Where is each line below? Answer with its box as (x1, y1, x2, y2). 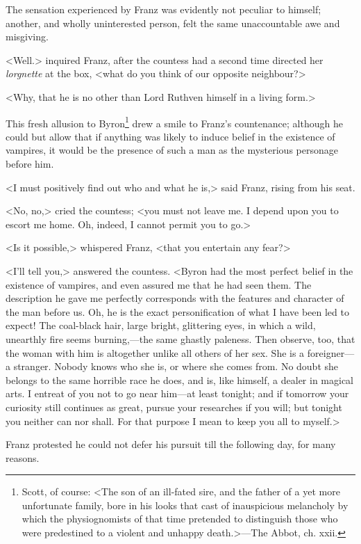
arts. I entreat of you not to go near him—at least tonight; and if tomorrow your (6, 386, 349, 401)
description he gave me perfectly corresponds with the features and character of (6, 291, 344, 305)
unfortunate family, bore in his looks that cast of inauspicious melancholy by (22, 497, 349, 512)
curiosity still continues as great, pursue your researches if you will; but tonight (6, 399, 342, 414)
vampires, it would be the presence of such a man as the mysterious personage (6, 143, 338, 157)
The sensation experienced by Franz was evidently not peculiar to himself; (6, 2, 321, 16)
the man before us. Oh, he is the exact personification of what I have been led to (6, 304, 349, 319)
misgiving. (6, 29, 49, 44)
